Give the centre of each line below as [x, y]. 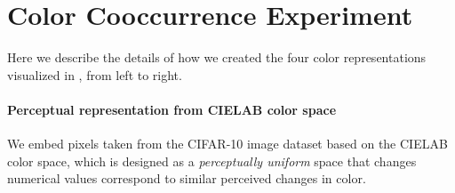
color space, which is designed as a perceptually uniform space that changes [212, 161]
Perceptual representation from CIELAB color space [172, 109]
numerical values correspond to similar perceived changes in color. [187, 178]
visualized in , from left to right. [95, 74]
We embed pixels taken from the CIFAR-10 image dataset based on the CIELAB [227, 144]
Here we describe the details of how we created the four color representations [217, 57]
